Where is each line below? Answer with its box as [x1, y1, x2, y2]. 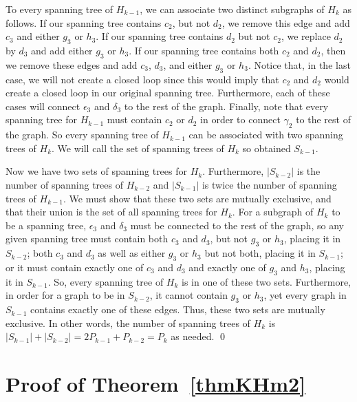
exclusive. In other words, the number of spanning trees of [6, 315, 250, 330]
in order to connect [200, 112, 281, 127]
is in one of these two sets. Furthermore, [182, 274, 351, 288]
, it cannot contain [149, 288, 228, 302]
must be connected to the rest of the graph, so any [130, 218, 344, 232]
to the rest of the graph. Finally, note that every [124, 98, 329, 113]
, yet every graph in [263, 288, 347, 302]
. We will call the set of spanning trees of [52, 140, 224, 155]
